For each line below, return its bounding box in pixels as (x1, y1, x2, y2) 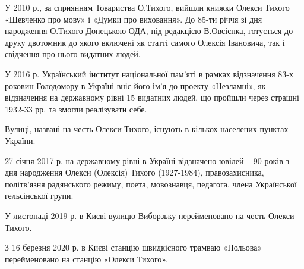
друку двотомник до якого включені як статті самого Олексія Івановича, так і (5, 36, 285, 48)
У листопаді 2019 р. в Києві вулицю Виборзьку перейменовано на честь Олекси (5, 209, 294, 221)
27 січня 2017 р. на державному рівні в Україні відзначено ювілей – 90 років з (5, 154, 290, 167)
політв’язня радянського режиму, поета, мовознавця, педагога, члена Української (5, 177, 297, 190)
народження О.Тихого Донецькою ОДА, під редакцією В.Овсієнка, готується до (5, 24, 293, 37)
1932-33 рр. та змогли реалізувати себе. (5, 102, 147, 115)
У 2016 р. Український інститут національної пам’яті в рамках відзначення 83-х (5, 67, 294, 80)
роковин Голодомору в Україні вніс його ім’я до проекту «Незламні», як (5, 79, 266, 92)
